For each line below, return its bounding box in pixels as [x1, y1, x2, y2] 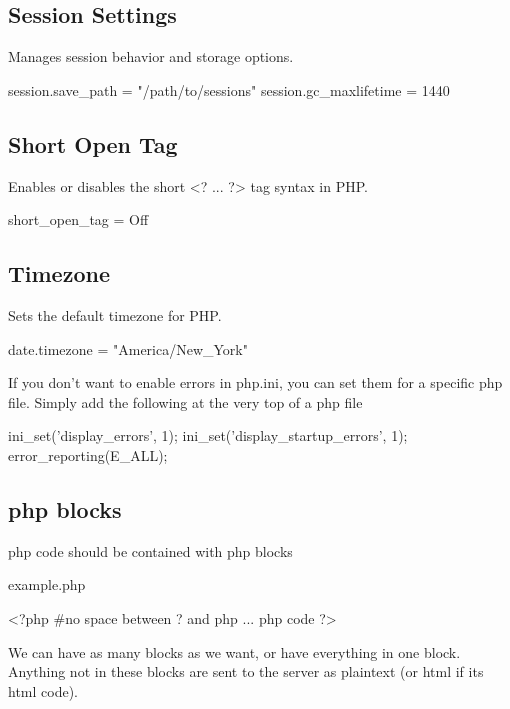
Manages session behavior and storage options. [8, 46, 294, 67]
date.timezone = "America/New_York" [8, 338, 248, 359]
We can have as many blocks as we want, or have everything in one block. [8, 641, 461, 662]
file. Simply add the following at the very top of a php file [8, 391, 363, 412]
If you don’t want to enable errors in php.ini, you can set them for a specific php [8, 372, 503, 393]
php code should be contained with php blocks [8, 540, 293, 561]
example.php [8, 574, 86, 595]
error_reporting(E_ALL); [8, 444, 168, 465]
